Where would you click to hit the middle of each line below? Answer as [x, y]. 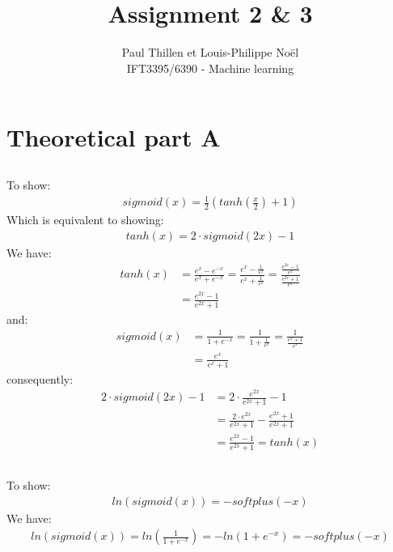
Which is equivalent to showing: [85, 220]
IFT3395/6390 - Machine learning [210, 68]
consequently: [40, 378]
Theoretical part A [114, 137]
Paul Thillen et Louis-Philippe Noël [210, 52]
